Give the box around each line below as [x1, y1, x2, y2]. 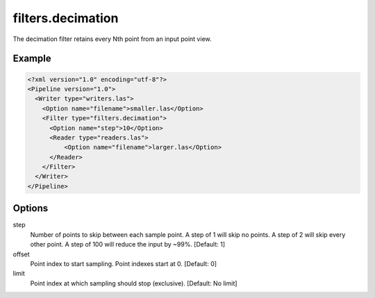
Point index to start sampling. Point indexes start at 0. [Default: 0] [30, 259, 217, 267]
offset [12, 250, 31, 258]
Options [12, 202, 49, 215]
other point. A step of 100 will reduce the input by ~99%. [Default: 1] [30, 240, 226, 249]
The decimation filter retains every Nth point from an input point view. [12, 35, 212, 43]
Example [12, 53, 51, 65]
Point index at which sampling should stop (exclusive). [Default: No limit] [30, 279, 237, 288]
